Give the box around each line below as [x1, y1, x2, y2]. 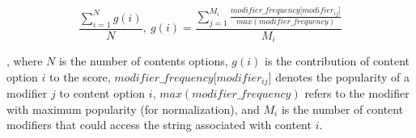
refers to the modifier [304, 85, 410, 102]
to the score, [49, 68, 111, 85]
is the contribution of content [264, 52, 410, 69]
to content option [59, 85, 146, 102]
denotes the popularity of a [275, 68, 410, 85]
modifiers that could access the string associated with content [6, 116, 312, 133]
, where [6, 52, 43, 69]
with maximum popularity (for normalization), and [6, 100, 260, 117]
